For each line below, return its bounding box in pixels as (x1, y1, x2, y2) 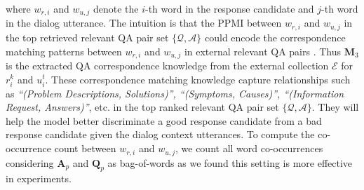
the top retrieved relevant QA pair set (6, 29, 169, 44)
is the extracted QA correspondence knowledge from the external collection (6, 57, 329, 72)
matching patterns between (6, 43, 122, 58)
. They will (311, 100, 359, 114)
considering (6, 155, 54, 170)
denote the (93, 1, 139, 15)
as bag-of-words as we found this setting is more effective (107, 155, 353, 170)
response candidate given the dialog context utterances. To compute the (6, 127, 315, 142)
